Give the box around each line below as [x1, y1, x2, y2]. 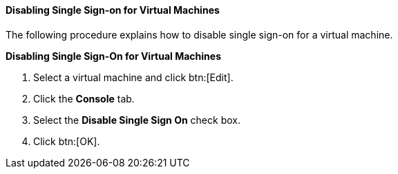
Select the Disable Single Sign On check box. [33, 113, 240, 126]
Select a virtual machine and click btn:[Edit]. [33, 71, 234, 83]
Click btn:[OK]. [33, 135, 100, 147]
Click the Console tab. [33, 92, 135, 105]
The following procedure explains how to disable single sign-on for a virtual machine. [6, 28, 393, 41]
